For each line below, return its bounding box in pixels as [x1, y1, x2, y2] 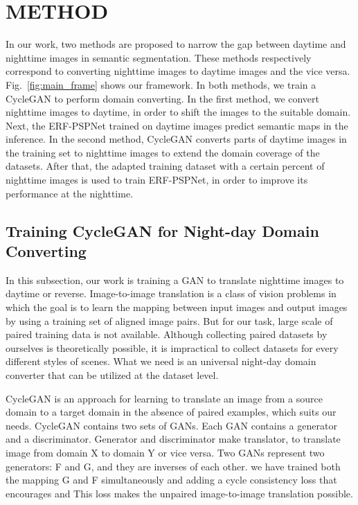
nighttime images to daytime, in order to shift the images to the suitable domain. [6, 105, 351, 119]
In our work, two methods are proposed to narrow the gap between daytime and [6, 37, 346, 51]
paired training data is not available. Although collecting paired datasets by [6, 327, 328, 342]
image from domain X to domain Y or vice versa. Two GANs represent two [6, 445, 325, 459]
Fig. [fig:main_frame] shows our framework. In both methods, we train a [6, 77, 316, 91]
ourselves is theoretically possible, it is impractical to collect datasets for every [6, 340, 339, 355]
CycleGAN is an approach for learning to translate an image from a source [6, 391, 323, 405]
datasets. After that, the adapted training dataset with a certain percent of [6, 159, 325, 173]
